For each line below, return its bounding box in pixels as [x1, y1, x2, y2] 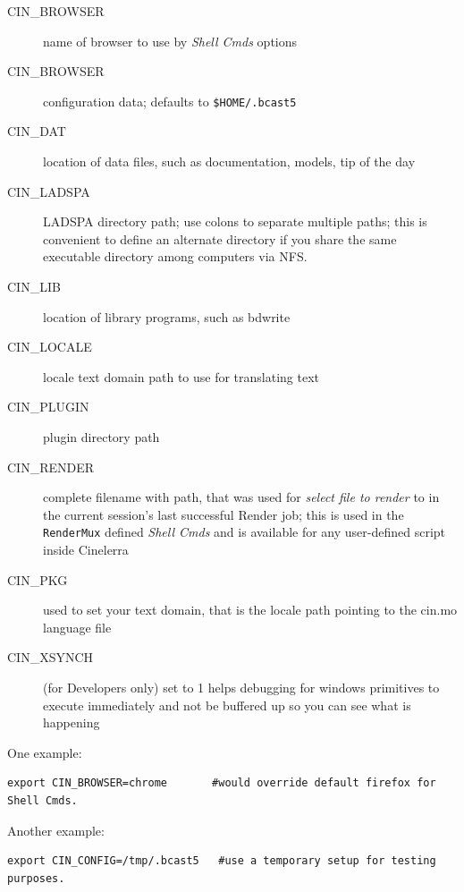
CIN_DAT [7, 122, 66, 140]
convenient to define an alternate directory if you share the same [43, 229, 397, 248]
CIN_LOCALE [7, 337, 92, 356]
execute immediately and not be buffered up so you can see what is [43, 695, 411, 714]
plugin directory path [43, 427, 160, 446]
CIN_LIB [7, 277, 61, 295]
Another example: [7, 820, 105, 839]
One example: [7, 743, 82, 761]
